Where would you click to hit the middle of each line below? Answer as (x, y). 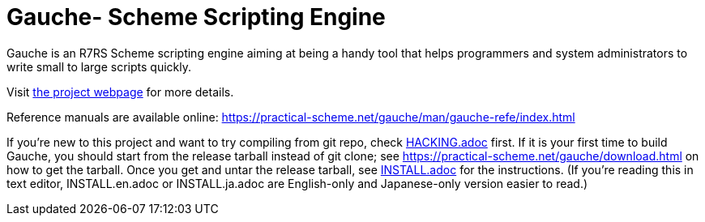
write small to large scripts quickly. (99, 66)
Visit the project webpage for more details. (120, 92)
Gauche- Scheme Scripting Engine (196, 17)
